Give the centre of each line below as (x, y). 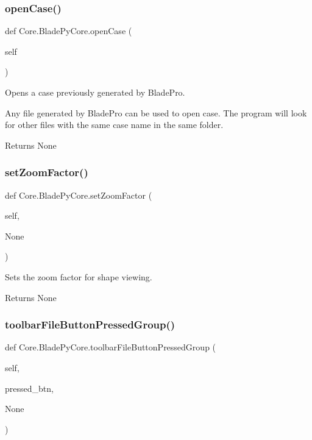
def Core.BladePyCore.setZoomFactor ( (79, 195)
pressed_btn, (29, 388)
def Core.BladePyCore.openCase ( (69, 31)
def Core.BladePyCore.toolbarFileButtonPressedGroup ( (111, 347)
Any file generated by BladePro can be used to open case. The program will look (156, 112)
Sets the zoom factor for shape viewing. (79, 276)
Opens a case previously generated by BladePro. (95, 92)
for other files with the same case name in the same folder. (114, 125)
